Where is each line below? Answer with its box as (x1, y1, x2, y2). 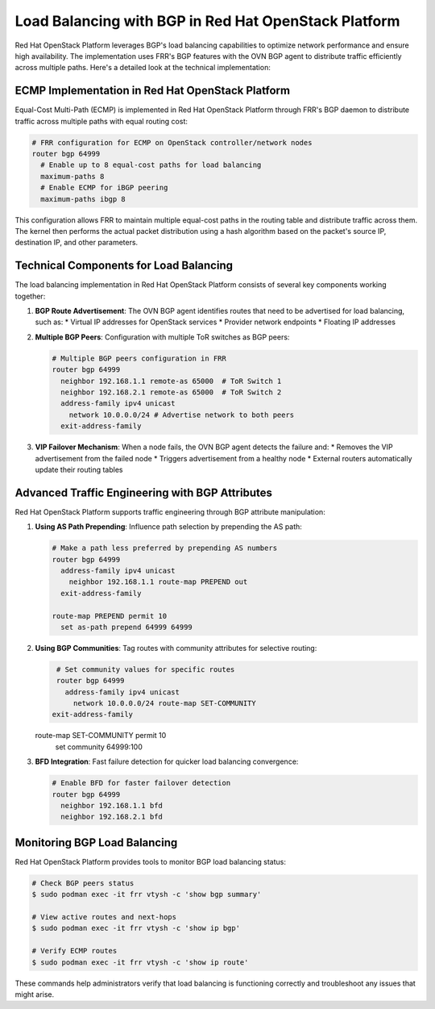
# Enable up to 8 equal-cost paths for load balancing (40, 161, 262, 169)
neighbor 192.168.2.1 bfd (60, 812, 163, 822)
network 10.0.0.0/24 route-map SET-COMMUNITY (72, 698, 257, 708)
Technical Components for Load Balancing (14, 259, 234, 273)
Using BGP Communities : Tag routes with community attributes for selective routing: (35, 643, 317, 653)
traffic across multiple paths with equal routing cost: (14, 116, 188, 126)
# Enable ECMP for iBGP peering (40, 183, 168, 193)
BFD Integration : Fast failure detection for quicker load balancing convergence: (35, 757, 299, 766)
